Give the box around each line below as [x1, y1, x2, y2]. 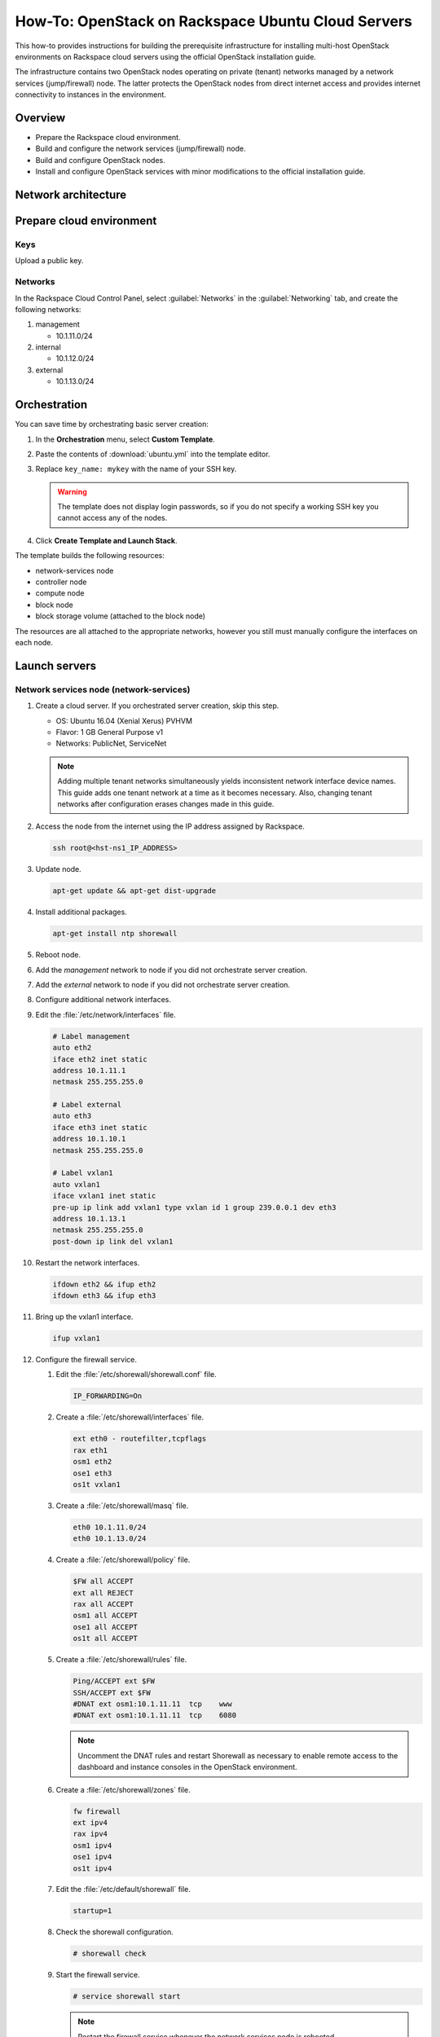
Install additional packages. [35, 907, 128, 917]
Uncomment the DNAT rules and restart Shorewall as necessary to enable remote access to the [77, 1750, 398, 1760]
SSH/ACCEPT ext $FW [73, 1687, 151, 1697]
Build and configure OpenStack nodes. [35, 155, 166, 165]
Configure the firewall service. [35, 1355, 138, 1365]
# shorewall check [73, 1949, 147, 1959]
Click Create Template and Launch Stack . [35, 535, 178, 545]
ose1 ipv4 [73, 1852, 112, 1862]
